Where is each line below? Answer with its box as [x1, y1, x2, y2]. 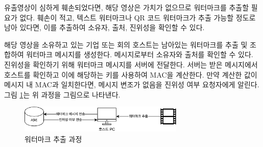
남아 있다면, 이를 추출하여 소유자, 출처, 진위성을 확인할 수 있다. [4, 22, 205, 33]
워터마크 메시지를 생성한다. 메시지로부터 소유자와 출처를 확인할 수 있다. [26, 49, 253, 60]
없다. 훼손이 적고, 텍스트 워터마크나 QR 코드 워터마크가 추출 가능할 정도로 [19, 12, 256, 22]
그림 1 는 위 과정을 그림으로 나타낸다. [4, 89, 121, 100]
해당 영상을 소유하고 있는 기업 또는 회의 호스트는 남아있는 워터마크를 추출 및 [4, 39, 248, 50]
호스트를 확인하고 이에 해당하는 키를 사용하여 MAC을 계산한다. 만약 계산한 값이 [4, 69, 257, 80]
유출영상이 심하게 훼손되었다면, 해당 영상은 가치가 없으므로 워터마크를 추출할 [4, 2, 249, 12]
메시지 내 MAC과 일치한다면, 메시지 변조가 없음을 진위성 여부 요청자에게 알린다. [4, 79, 259, 90]
